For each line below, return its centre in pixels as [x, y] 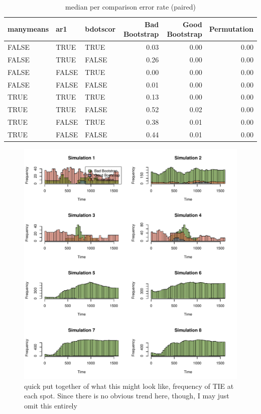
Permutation [231, 29]
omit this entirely [51, 405]
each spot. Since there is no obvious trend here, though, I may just [127, 396]
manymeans [28, 29]
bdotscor [100, 29]
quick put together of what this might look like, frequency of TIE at [129, 386]
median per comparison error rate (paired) [130, 7]
